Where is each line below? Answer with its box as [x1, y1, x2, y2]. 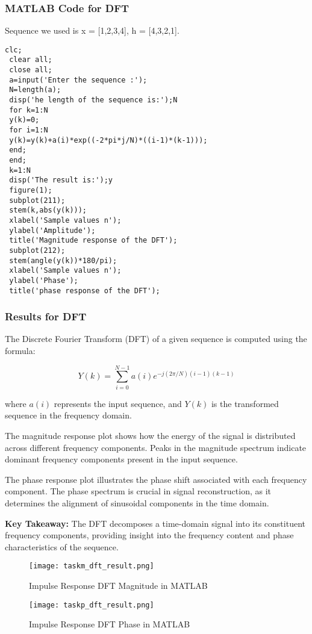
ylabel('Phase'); [9, 276, 78, 285]
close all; [9, 66, 52, 75]
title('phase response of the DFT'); [9, 286, 160, 295]
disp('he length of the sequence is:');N [9, 96, 178, 105]
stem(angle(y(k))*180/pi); [9, 256, 117, 265]
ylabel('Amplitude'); [9, 226, 96, 235]
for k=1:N [9, 105, 48, 114]
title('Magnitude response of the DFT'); [9, 236, 178, 245]
